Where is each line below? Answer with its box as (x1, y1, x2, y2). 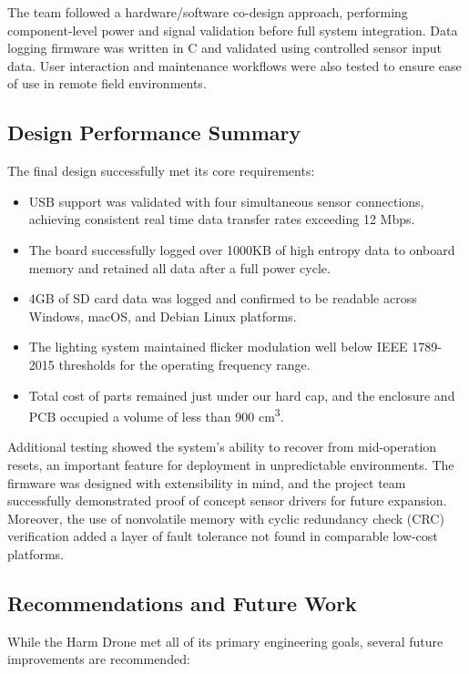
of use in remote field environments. (7, 74, 207, 93)
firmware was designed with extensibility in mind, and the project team (7, 473, 406, 492)
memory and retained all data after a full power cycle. (28, 258, 331, 277)
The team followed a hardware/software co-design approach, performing (7, 3, 408, 21)
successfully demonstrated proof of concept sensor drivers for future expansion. (7, 491, 447, 510)
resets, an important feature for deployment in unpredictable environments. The (7, 454, 454, 474)
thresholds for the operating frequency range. (58, 354, 311, 373)
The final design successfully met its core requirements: (7, 161, 315, 180)
